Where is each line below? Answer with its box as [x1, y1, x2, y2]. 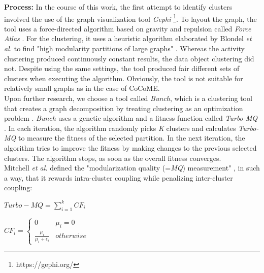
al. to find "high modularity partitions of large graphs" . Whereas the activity [4, 43, 245, 54]
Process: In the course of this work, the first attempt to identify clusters [4, 2, 233, 12]
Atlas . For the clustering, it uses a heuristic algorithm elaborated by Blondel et [4, 33, 252, 44]
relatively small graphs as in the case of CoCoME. [4, 83, 160, 93]
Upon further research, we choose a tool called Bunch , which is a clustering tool [4, 93, 252, 103]
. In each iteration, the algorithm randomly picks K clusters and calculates [4, 122, 236, 133]
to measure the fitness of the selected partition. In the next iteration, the [18, 132, 245, 143]
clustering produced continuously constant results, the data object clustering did [4, 53, 254, 63]
